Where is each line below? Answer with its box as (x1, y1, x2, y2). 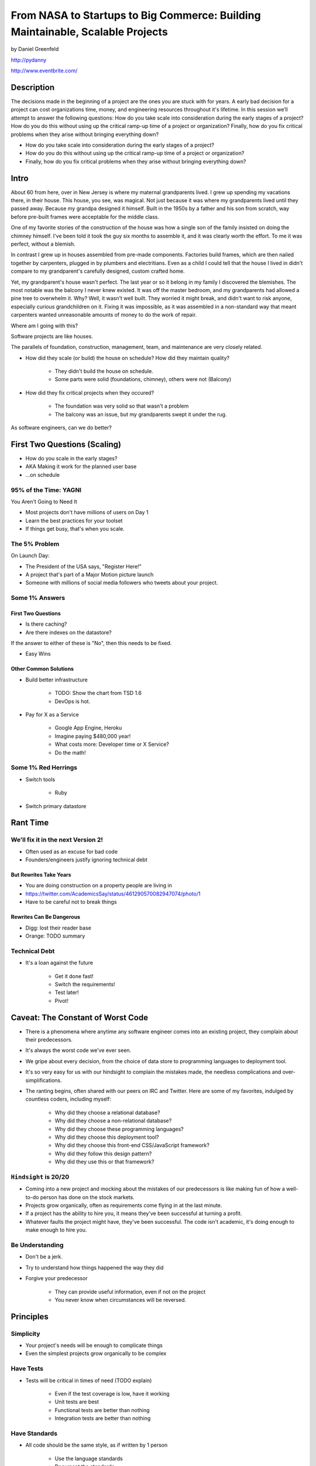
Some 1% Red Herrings (11, 763, 77, 772)
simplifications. (25, 1077, 63, 1084)
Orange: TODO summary (25, 932, 85, 939)
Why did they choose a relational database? (54, 1109, 160, 1116)
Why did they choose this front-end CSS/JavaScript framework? (54, 1142, 210, 1149)
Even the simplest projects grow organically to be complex (25, 1350, 167, 1357)
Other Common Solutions (11, 666, 74, 673)
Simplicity (11, 1329, 40, 1338)
